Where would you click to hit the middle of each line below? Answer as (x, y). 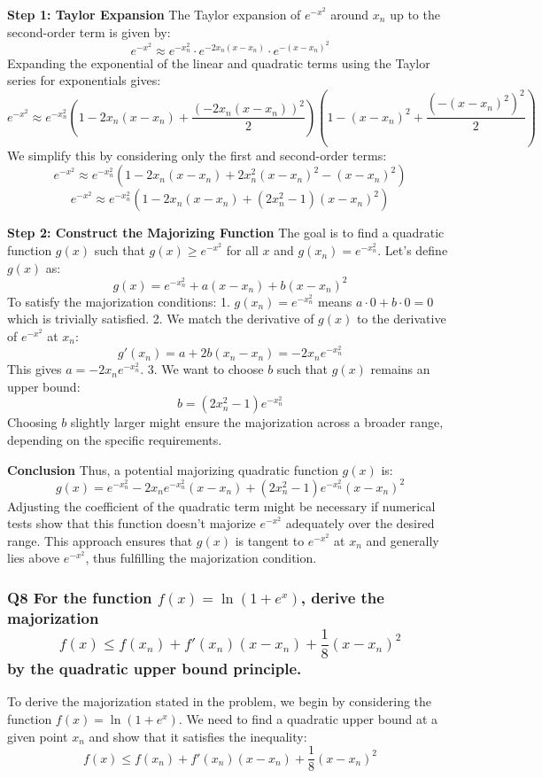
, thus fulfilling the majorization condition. (201, 558)
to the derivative (401, 319)
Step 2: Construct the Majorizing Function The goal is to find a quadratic (226, 233)
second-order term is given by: (89, 31)
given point (38, 736)
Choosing (32, 422)
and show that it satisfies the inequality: (198, 736)
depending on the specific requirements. (115, 439)
